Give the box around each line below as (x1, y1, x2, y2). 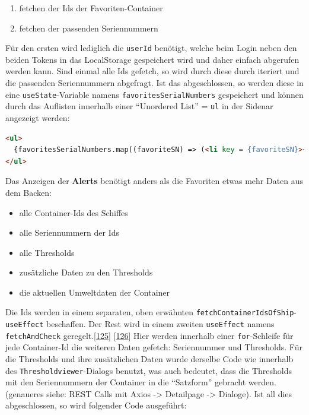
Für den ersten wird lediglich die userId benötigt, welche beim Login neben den (5, 42, 297, 54)
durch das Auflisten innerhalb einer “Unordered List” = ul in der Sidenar (5, 100, 273, 112)
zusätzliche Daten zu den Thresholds (19, 266, 153, 278)
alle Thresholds (19, 246, 75, 258)
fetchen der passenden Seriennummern (19, 21, 158, 34)
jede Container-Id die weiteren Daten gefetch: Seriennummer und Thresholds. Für (5, 341, 302, 353)
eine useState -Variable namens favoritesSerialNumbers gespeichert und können (5, 88, 304, 100)
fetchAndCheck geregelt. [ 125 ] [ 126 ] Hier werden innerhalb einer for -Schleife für (5, 329, 294, 341)
